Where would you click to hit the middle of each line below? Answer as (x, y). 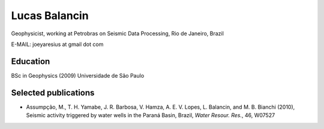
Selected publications (53, 93)
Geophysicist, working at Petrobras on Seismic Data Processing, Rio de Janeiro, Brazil (118, 33)
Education (31, 61)
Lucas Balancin (50, 16)
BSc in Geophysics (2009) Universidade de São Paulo (78, 75)
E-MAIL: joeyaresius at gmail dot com (57, 44)
